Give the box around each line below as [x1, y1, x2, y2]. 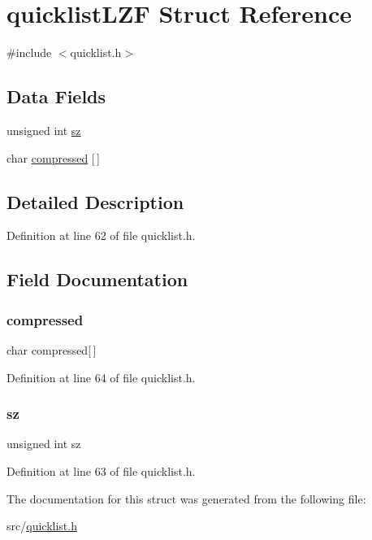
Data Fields [6, 84, 106, 109]
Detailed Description [6, 189, 184, 214]
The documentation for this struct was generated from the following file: [6, 490, 366, 507]
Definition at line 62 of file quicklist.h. [6, 227, 196, 244]
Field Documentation [6, 267, 188, 292]
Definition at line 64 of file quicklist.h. [6, 368, 196, 385]
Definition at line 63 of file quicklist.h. [6, 462, 196, 479]
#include [6, 44, 52, 61]
